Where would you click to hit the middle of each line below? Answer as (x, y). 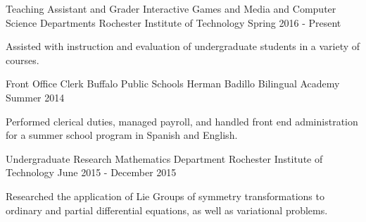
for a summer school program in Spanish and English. (122, 135)
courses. (23, 60)
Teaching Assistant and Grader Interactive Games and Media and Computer (171, 8)
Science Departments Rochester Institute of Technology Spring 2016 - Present (173, 22)
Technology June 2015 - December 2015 (91, 172)
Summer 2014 (35, 97)
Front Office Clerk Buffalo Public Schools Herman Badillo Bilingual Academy (173, 84)
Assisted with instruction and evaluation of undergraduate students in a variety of (183, 46)
